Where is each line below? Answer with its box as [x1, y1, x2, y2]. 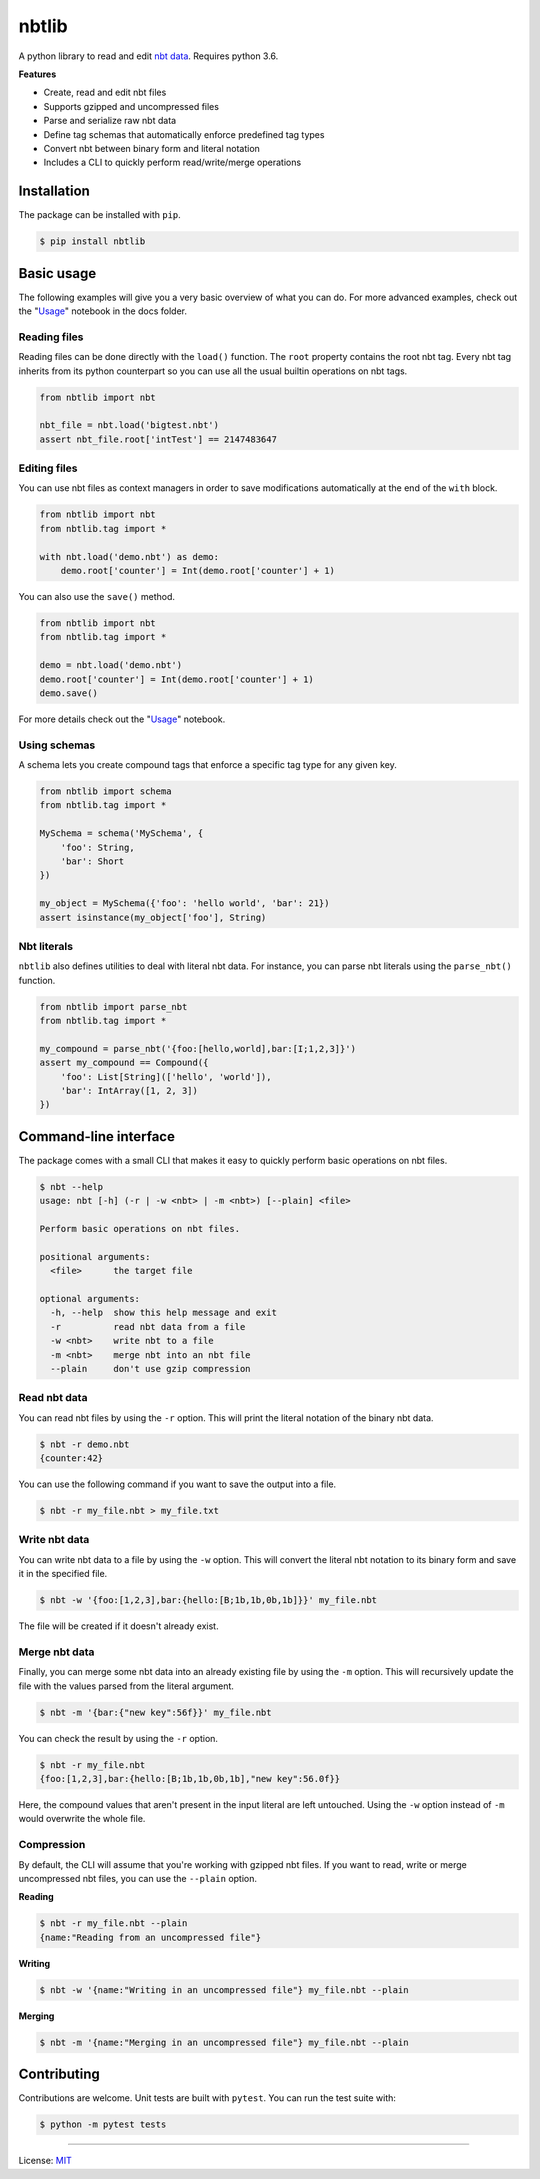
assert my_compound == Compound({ [39, 1057, 209, 1069]
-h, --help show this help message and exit [50, 1307, 277, 1319]
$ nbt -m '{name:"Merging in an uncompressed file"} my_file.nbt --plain [39, 2036, 409, 2048]
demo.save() [39, 687, 99, 699]
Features [18, 68, 57, 80]
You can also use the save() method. [18, 591, 175, 603]
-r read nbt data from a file [50, 1321, 246, 1332]
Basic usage [18, 265, 97, 282]
